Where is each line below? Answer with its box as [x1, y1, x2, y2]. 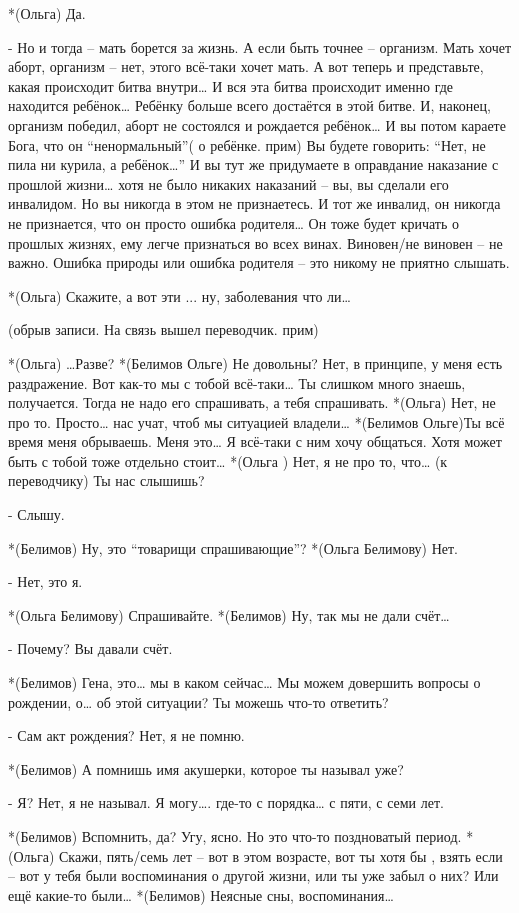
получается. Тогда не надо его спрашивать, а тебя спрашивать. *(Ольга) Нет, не [8, 392, 496, 413]
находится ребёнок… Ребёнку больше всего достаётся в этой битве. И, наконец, [8, 95, 491, 116]
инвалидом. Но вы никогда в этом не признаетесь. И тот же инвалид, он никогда [8, 193, 501, 214]
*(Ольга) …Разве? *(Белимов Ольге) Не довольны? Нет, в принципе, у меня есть [8, 352, 503, 373]
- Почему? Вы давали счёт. [8, 638, 173, 659]
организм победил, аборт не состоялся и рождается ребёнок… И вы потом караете [8, 114, 506, 135]
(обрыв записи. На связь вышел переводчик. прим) [8, 319, 319, 340]
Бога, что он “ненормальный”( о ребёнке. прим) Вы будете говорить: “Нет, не [8, 134, 486, 155]
